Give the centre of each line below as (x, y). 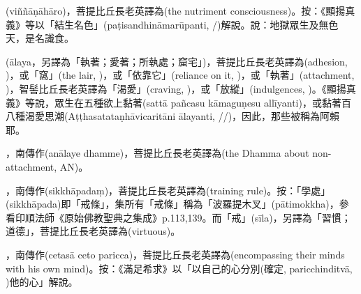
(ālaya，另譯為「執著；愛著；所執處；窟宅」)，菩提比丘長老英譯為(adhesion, (177, 61)
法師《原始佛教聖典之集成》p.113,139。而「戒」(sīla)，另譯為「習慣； (193, 217)
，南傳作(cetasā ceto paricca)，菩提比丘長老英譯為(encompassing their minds (175, 254)
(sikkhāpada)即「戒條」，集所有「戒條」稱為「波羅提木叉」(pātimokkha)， (172, 204)
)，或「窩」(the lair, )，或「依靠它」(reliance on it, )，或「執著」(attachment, (180, 75)
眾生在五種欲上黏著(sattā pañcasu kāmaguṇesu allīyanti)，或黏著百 (202, 102)
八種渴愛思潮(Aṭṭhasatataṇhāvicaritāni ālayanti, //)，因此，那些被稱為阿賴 (173, 116)
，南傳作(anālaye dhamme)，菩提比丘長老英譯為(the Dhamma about (157, 153)
